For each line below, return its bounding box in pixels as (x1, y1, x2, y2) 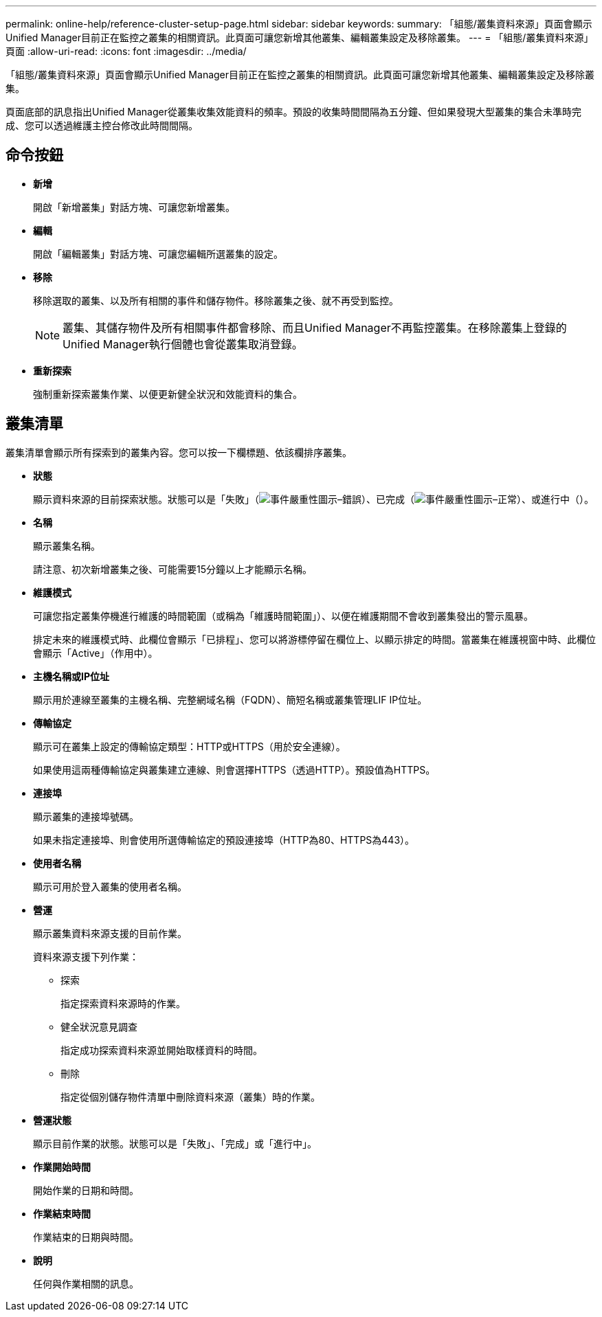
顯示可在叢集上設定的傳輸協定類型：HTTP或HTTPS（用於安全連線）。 (33, 740, 346, 752)
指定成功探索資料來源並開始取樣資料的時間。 (60, 1044, 263, 1056)
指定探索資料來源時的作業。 (60, 997, 186, 1009)
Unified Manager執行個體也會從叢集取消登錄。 (63, 337, 303, 351)
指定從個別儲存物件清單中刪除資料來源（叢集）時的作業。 (60, 1090, 320, 1103)
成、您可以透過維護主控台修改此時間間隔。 (5, 120, 198, 131)
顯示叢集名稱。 (33, 539, 100, 552)
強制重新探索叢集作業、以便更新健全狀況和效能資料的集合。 (33, 387, 302, 400)
